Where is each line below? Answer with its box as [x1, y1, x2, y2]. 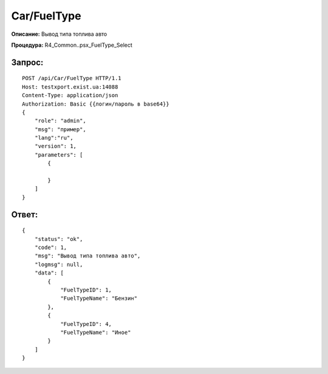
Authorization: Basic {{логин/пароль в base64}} [22, 100, 169, 107]
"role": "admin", [34, 117, 86, 124]
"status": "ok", [34, 236, 83, 242]
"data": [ [34, 270, 64, 276]
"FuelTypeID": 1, [60, 286, 112, 293]
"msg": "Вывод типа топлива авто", [34, 253, 141, 259]
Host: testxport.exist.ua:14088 [22, 83, 118, 90]
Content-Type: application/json [22, 92, 118, 99]
